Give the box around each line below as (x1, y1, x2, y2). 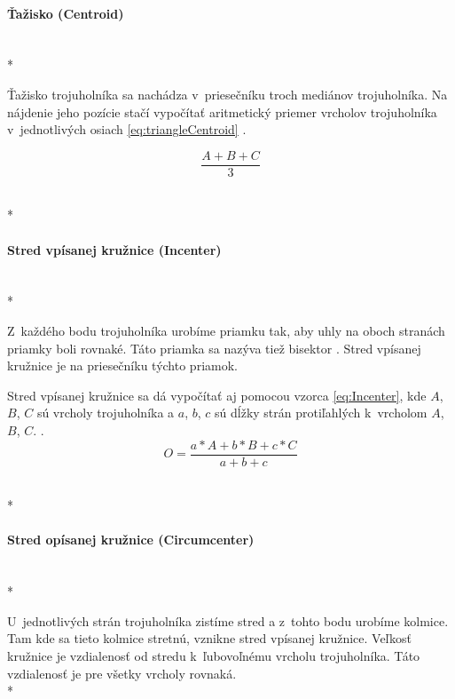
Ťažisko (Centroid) (7, 4, 124, 22)
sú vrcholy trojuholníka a (36, 403, 175, 422)
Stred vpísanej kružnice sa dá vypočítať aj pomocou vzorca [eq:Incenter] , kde (7, 385, 427, 404)
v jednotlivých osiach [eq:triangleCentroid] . (7, 120, 247, 139)
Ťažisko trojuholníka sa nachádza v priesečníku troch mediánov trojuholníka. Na (7, 84, 448, 103)
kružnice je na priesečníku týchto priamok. (7, 356, 238, 375)
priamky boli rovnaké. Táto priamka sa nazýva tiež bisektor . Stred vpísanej (7, 338, 421, 357)
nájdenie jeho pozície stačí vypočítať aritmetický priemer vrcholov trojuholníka (7, 102, 437, 121)
